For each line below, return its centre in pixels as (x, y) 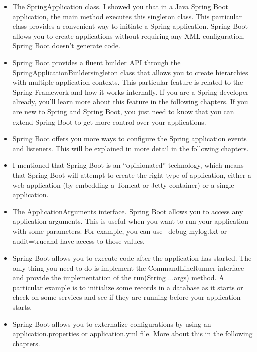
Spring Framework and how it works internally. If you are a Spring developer (131, 92)
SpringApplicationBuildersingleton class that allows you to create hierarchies (130, 72)
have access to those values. (102, 241)
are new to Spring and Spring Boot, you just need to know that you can (123, 111)
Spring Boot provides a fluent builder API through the (96, 62)
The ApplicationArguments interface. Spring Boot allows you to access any (128, 211)
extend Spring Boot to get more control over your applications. (109, 121)
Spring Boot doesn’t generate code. (66, 45)
